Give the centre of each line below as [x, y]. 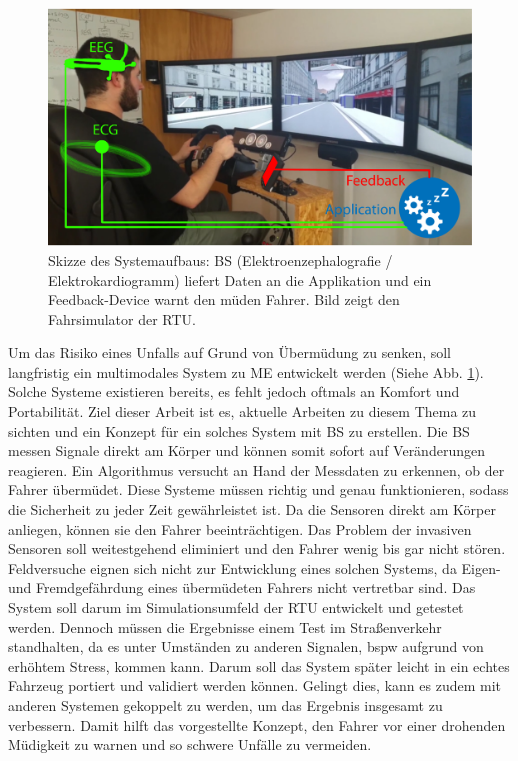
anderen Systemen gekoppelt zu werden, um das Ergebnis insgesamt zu [225, 704]
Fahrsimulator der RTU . [122, 318]
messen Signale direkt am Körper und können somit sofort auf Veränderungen [246, 450]
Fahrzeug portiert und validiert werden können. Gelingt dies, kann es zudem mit [255, 685]
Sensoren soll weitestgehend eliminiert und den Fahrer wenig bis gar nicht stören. [257, 548]
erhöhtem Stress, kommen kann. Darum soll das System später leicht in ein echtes [259, 665]
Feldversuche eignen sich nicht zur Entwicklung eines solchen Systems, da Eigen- [254, 567]
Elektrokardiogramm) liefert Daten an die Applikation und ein [240, 279]
